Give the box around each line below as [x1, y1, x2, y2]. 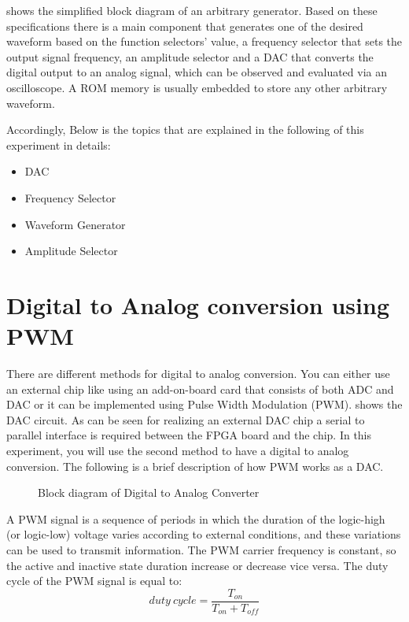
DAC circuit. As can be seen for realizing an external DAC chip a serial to [6, 411, 365, 428]
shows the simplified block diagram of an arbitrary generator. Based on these [6, 2, 378, 18]
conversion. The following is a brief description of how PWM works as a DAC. [6, 457, 384, 474]
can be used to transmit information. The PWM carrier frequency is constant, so [6, 541, 396, 557]
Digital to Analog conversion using [6, 288, 389, 320]
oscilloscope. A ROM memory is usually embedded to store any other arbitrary [6, 79, 388, 95]
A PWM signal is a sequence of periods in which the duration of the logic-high [6, 510, 385, 527]
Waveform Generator [24, 216, 126, 232]
